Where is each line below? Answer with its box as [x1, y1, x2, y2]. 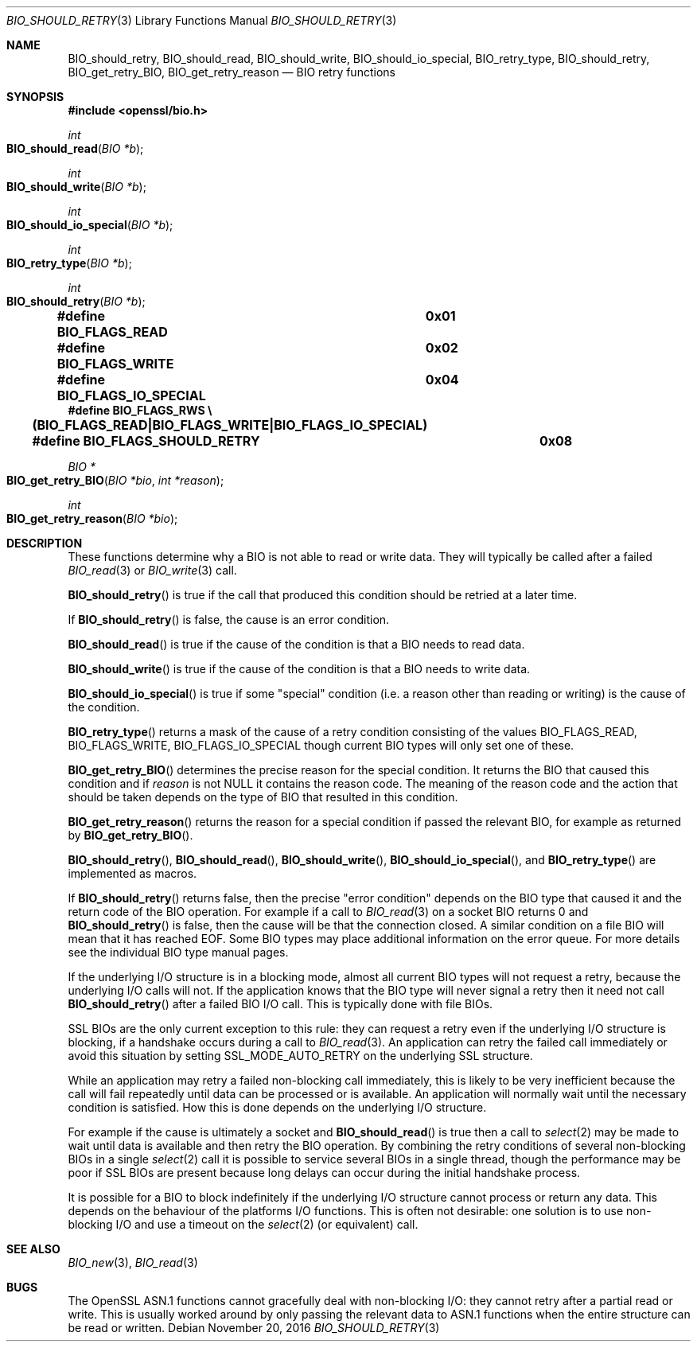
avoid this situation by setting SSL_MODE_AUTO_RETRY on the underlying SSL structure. [68, 1049, 533, 1062]
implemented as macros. [68, 867, 197, 880]
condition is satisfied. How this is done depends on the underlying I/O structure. [68, 1101, 487, 1114]
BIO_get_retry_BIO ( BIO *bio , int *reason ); [6, 473, 224, 487]
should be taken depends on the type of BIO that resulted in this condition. [68, 790, 458, 804]
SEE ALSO [6, 1242, 60, 1256]
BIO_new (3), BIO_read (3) [68, 1256, 198, 1269]
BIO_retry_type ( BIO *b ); [6, 256, 132, 270]
